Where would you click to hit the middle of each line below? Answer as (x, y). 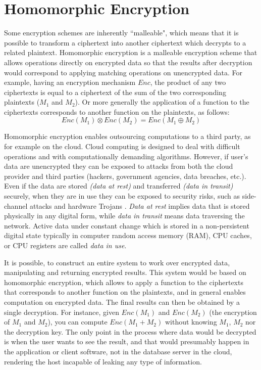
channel (16, 205)
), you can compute (77, 322)
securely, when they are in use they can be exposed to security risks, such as (122, 196)
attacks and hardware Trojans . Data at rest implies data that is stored (140, 205)
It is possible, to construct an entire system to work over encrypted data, (117, 262)
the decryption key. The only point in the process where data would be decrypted (130, 331)
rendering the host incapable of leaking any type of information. (103, 361)
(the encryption (233, 312)
